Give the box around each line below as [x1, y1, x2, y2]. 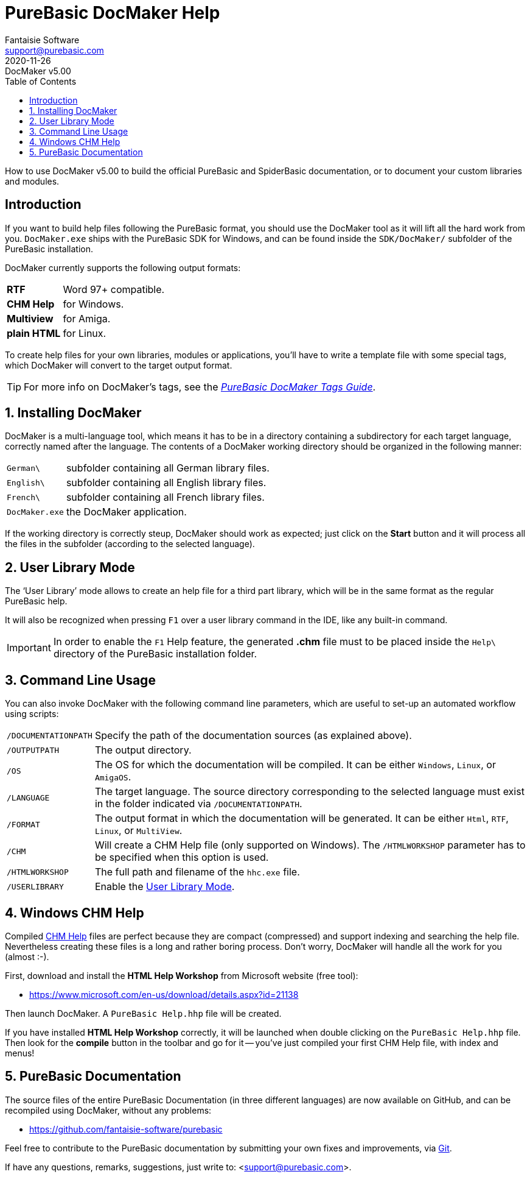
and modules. [5, 175, 60, 186]
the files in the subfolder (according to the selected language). [5, 539, 255, 550]
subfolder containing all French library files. [66, 491, 265, 504]
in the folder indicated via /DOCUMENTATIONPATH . [94, 797, 302, 810]
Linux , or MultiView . [94, 824, 183, 837]
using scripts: [5, 709, 59, 719]
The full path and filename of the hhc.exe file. [94, 866, 300, 878]
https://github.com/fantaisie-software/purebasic [29, 1123, 223, 1134]
